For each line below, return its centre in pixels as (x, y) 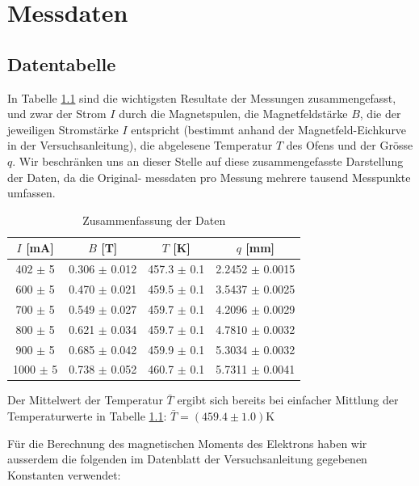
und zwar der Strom (57, 114)
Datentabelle (62, 63)
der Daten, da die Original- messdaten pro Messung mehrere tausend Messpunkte (209, 177)
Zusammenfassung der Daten (154, 220)
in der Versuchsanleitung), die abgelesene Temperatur (140, 145)
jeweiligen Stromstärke (63, 129)
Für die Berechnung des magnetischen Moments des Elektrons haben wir (187, 443)
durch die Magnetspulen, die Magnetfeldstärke (233, 114)
